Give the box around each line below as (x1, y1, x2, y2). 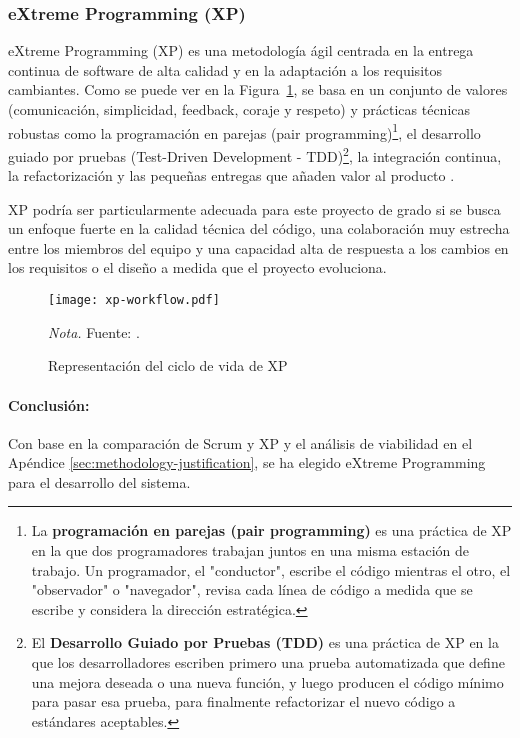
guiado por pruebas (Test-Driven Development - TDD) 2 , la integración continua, (8, 142, 502, 166)
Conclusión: (8, 394, 90, 415)
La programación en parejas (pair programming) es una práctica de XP (31, 520, 512, 541)
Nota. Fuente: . (48, 321, 140, 342)
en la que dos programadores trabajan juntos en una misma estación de (31, 540, 470, 561)
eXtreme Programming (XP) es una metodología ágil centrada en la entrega (8, 40, 474, 61)
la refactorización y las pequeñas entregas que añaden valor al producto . (8, 165, 455, 186)
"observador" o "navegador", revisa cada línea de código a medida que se (31, 579, 473, 600)
